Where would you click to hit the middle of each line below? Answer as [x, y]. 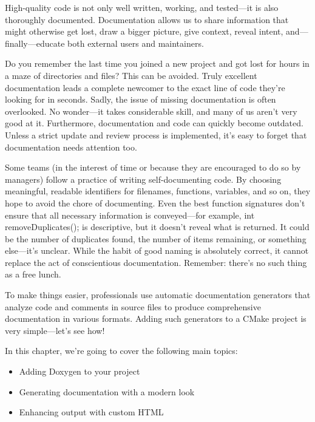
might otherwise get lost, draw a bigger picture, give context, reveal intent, [144, 31]
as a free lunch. [33, 274]
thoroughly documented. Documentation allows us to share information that [147, 19]
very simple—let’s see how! [55, 330]
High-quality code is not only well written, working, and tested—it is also [142, 7]
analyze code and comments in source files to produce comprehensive [133, 306]
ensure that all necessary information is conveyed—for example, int [130, 215]
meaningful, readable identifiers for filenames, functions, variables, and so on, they [158, 191]
